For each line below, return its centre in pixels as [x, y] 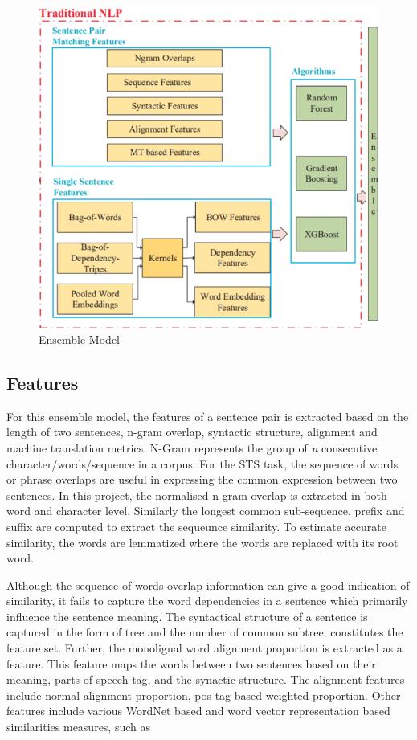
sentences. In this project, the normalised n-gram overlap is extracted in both [197, 495]
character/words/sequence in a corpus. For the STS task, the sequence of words [202, 463]
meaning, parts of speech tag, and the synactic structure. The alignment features [206, 679]
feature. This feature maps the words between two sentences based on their [191, 663]
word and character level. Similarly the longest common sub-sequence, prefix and [206, 511]
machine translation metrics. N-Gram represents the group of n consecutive [192, 447]
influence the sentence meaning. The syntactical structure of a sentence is [187, 616]
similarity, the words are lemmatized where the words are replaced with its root [202, 542]
